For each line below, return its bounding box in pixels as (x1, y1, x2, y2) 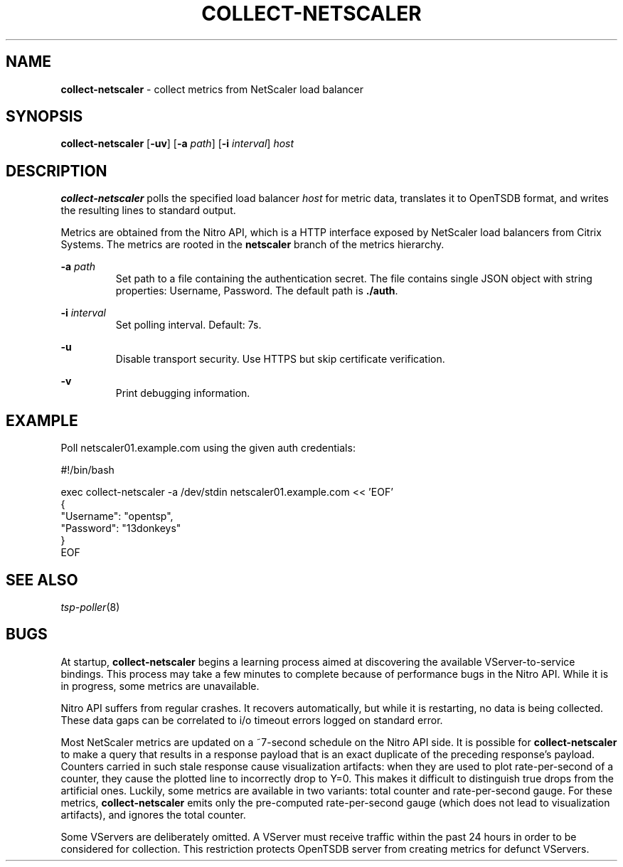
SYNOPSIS (6, 107, 83, 126)
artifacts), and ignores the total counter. (60, 808, 246, 821)
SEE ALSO (6, 570, 78, 589)
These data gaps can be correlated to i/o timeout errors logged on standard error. (60, 713, 443, 726)
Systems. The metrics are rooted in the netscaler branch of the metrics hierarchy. (60, 238, 444, 251)
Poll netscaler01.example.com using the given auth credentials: (60, 442, 356, 454)
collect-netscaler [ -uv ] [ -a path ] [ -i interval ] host (60, 137, 294, 150)
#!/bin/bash (60, 464, 115, 477)
